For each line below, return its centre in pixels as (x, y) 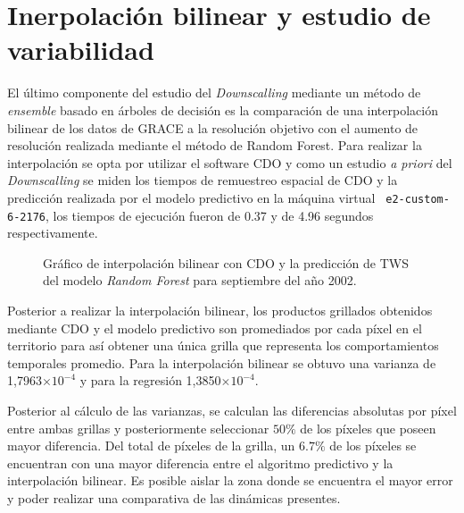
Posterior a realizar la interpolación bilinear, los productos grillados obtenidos (220, 310)
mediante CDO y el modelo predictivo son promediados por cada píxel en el (215, 328)
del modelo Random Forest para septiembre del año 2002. (200, 280)
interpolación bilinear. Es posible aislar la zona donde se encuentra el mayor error (230, 480)
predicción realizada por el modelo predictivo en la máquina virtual (191, 197)
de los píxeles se (373, 446)
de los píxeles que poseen (368, 428)
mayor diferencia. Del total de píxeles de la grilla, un (151, 446)
